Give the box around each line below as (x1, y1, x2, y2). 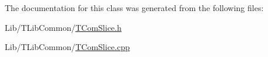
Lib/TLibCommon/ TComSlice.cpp (5, 41, 130, 53)
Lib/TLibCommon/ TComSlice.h (5, 21, 122, 33)
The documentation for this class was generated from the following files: (5, 2, 264, 13)
